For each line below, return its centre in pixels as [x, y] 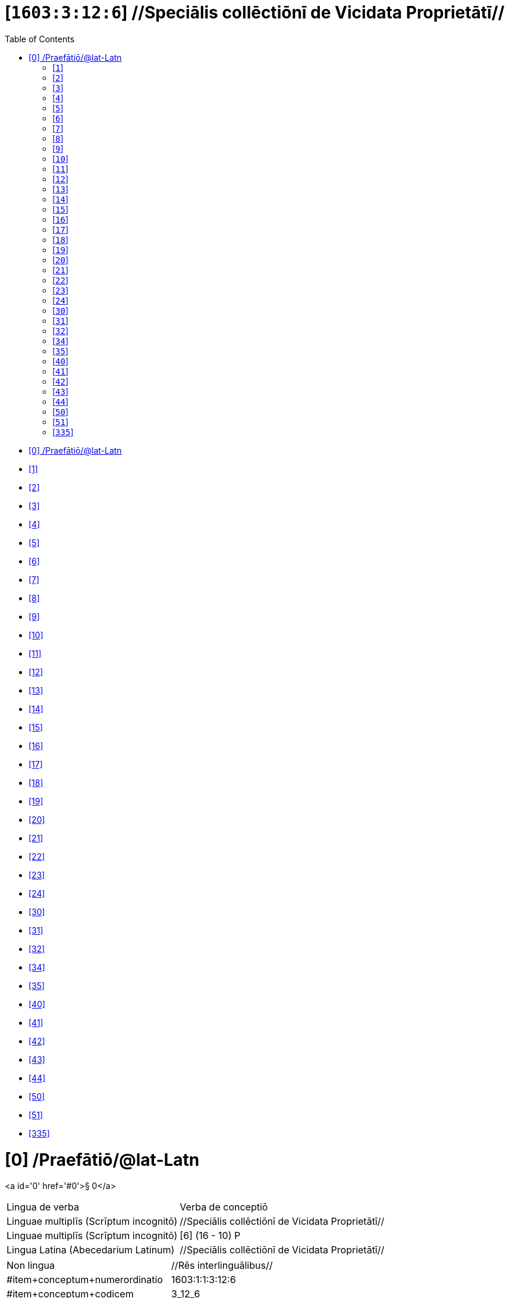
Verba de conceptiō [224, 1207]
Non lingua [31, 1266]
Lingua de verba [43, 1207]
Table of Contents [40, 39]
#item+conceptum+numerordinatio [85, 1280]
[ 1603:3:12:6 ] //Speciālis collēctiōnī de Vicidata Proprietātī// [255, 13]
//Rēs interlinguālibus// [222, 1266]
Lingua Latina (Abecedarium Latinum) [91, 1250]
